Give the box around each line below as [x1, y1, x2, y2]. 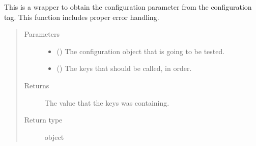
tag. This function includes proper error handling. [4, 11, 159, 22]
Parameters [24, 29, 60, 39]
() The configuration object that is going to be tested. [56, 45, 225, 56]
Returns [24, 80, 49, 90]
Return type [24, 114, 63, 125]
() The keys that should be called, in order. [56, 63, 192, 74]
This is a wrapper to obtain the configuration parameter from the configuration [4, 2, 252, 12]
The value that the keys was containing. [44, 97, 169, 108]
